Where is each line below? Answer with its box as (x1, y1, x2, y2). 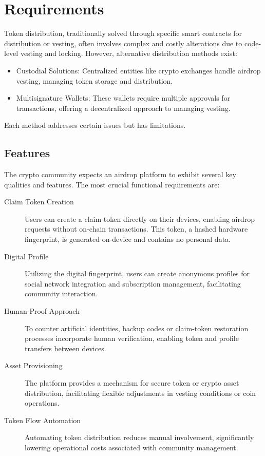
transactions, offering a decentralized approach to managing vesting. (16, 102, 231, 113)
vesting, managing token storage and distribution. (16, 75, 173, 86)
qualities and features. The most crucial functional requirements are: (4, 179, 220, 189)
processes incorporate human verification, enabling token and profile (25, 333, 239, 344)
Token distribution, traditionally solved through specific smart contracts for (4, 28, 242, 39)
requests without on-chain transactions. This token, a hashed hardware (25, 223, 248, 234)
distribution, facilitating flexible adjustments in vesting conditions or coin (25, 387, 256, 398)
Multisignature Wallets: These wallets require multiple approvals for (16, 92, 231, 103)
